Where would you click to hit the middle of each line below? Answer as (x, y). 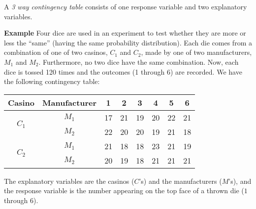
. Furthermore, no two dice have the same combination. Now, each (139, 62)
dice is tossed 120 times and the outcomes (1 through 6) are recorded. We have (123, 71)
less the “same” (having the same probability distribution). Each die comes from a (128, 42)
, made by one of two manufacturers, (196, 52)
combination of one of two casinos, (56, 52)
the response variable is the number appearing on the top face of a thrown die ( (124, 190)
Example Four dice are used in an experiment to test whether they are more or (125, 33)
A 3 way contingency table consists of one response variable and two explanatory (126, 6)
